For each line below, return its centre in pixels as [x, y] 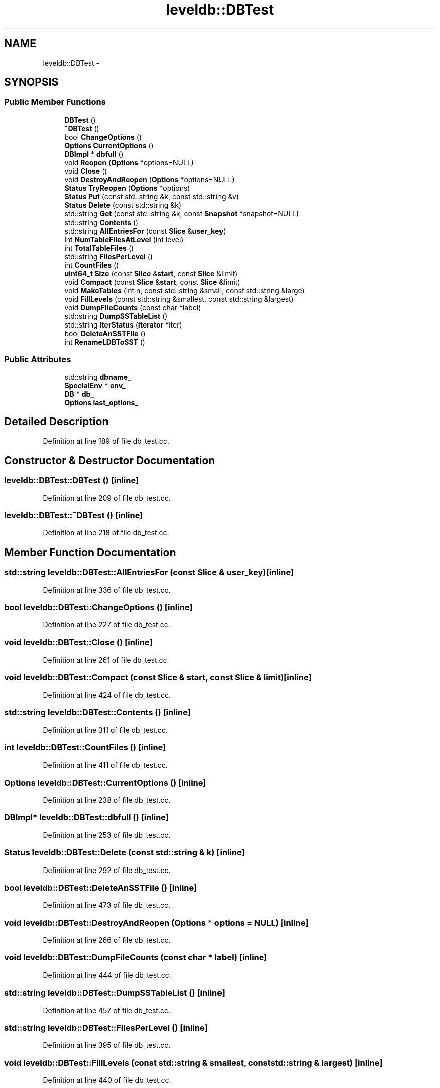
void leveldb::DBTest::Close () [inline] [78, 642]
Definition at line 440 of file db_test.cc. [107, 1080]
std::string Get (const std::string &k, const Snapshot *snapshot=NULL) [182, 213]
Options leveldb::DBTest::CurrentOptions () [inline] [105, 782]
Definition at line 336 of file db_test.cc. [107, 590]
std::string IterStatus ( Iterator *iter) [123, 324]
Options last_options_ [101, 402]
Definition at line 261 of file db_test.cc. [106, 660]
